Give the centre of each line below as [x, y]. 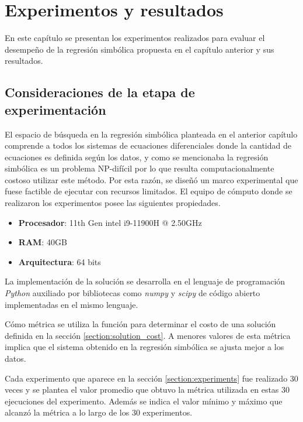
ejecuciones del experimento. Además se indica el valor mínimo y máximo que [144, 401]
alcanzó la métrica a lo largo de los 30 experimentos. [99, 412]
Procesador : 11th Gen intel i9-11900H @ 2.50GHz [110, 222]
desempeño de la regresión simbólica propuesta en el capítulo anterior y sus [140, 49]
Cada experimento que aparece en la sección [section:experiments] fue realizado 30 [151, 378]
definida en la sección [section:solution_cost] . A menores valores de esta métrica [148, 335]
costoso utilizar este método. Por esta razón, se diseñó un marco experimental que [151, 179]
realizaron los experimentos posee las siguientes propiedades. [113, 203]
